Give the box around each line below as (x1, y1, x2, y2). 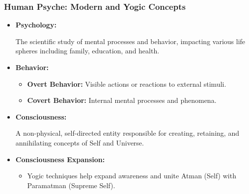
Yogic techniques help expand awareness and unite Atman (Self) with (27, 170, 236, 181)
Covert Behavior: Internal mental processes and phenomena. (27, 95, 217, 105)
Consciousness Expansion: (15, 154, 105, 164)
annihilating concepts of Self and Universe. (15, 137, 144, 147)
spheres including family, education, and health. (15, 46, 160, 56)
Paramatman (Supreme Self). (27, 180, 115, 190)
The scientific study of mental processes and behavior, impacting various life (15, 36, 246, 46)
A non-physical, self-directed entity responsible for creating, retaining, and (15, 128, 239, 138)
